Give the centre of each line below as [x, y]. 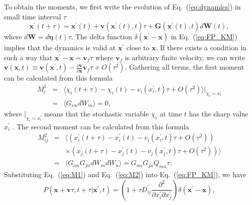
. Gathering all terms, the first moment [185, 67]
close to [138, 48]
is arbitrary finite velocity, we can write [185, 57]
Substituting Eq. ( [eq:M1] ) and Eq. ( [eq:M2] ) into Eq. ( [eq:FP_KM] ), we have [125, 174]
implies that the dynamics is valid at [60, 48]
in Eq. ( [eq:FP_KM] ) [204, 37]
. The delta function [102, 37]
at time [171, 113]
